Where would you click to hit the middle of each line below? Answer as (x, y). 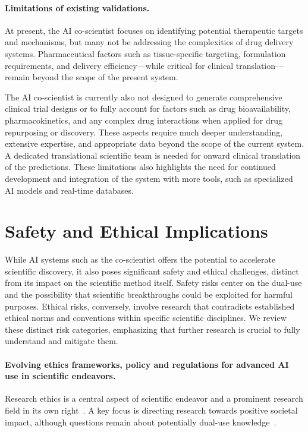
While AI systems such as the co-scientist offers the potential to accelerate (140, 259)
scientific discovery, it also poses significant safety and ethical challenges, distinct (152, 271)
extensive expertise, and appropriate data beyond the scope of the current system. (155, 144)
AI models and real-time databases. (69, 190)
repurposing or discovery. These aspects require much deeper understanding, (144, 132)
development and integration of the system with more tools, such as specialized (149, 178)
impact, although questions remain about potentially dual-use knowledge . (141, 422)
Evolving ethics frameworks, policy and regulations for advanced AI (147, 364)
